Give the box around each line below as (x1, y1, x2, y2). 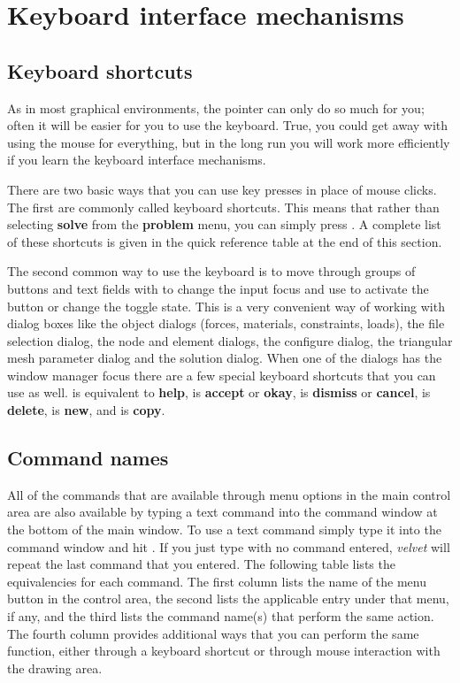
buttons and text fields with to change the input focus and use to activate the (7, 279, 429, 297)
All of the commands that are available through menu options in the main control (7, 485, 451, 503)
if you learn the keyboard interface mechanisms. (7, 150, 266, 169)
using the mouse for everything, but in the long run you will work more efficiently (7, 133, 450, 151)
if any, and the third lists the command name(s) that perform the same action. (7, 607, 434, 625)
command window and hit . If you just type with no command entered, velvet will (7, 537, 450, 556)
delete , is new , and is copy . (7, 401, 165, 419)
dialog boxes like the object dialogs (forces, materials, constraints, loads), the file (7, 314, 445, 333)
